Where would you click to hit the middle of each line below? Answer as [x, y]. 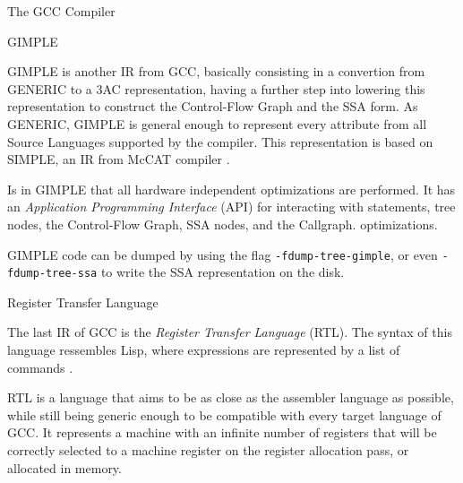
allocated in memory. [64, 467]
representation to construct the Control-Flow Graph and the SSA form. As [213, 106]
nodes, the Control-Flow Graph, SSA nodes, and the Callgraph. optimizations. [223, 224]
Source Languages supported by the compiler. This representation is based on [220, 141]
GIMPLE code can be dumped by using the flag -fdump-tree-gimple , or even [223, 254]
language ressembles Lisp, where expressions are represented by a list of [204, 350]
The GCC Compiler [61, 11]
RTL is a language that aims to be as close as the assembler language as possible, [231, 397]
